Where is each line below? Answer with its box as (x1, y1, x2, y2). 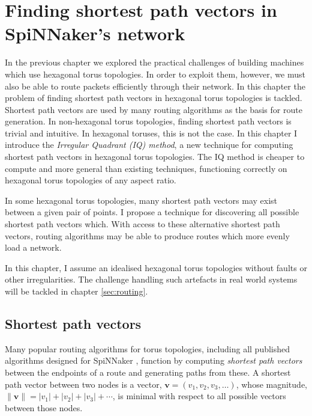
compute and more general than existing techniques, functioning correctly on (5, 162, 287, 174)
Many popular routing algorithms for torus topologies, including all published (5, 342, 290, 355)
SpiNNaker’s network (5, 21, 185, 46)
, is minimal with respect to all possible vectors (112, 390, 286, 402)
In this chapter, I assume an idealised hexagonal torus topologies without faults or (5, 261, 307, 274)
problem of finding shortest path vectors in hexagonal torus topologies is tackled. (5, 91, 302, 104)
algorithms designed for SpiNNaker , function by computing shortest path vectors (5, 354, 302, 367)
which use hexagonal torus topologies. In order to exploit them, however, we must (5, 67, 305, 80)
